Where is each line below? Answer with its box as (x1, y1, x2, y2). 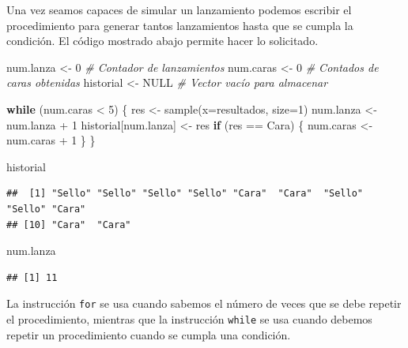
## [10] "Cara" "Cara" (6, 219, 131, 230)
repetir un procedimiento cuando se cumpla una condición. (6, 326, 291, 342)
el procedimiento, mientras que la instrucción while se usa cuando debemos (6, 310, 372, 327)
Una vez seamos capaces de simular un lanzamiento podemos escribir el (6, 2, 352, 17)
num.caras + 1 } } (6, 132, 96, 148)
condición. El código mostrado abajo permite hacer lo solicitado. (6, 32, 319, 49)
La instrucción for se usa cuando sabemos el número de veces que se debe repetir (6, 295, 402, 312)
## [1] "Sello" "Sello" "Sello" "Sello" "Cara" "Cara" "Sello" (6, 188, 364, 200)
